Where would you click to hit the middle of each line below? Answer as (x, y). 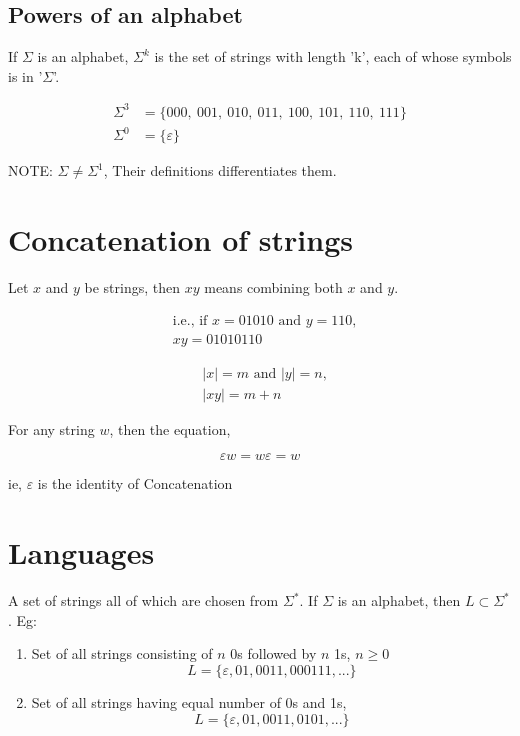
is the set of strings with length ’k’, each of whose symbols (333, 56)
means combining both (273, 287)
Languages (81, 552)
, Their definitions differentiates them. (220, 170)
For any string (51, 428)
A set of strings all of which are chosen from (143, 600)
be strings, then (132, 287)
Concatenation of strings (180, 239)
